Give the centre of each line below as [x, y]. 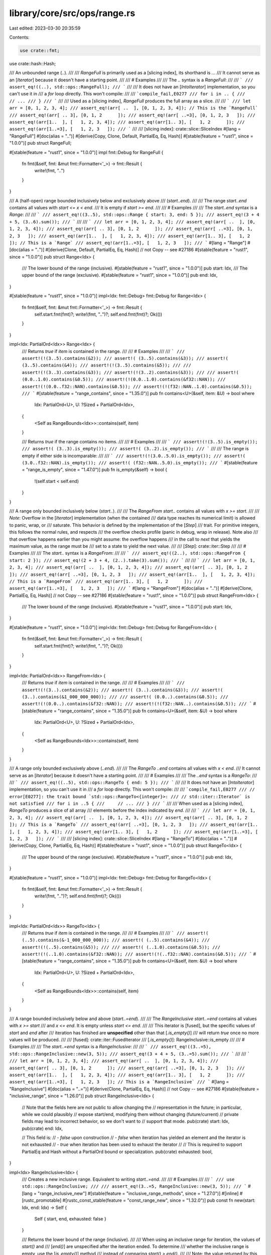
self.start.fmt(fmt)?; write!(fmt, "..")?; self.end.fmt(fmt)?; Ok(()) [98, 314]
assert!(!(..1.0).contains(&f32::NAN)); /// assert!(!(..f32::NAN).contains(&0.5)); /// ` [137, 954]
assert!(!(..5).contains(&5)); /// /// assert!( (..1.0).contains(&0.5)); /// [121, 947]
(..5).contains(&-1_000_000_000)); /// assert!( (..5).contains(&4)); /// [116, 940]
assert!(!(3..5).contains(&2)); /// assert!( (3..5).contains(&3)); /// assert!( [125, 358]
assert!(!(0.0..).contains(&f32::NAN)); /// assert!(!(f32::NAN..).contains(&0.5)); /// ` [137, 704]
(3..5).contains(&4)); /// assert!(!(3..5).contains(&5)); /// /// [107, 365]
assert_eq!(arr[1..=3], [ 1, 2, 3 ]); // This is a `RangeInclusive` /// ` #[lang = [119, 1082]
